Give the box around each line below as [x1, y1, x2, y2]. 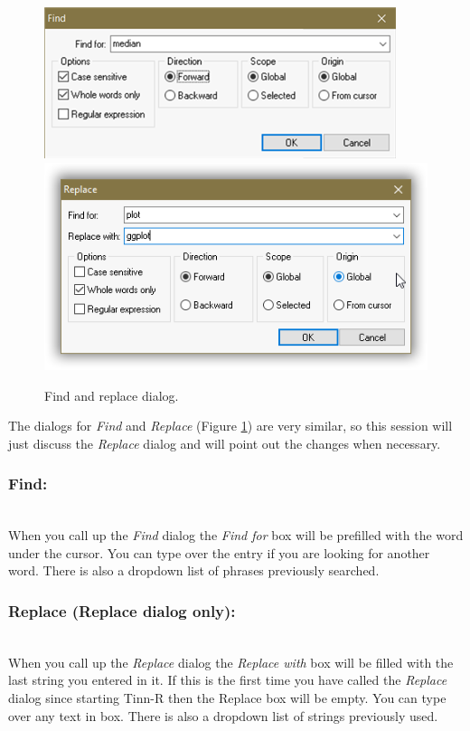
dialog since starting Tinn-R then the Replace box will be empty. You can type [8, 688, 446, 707]
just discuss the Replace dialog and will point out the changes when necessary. [8, 433, 441, 452]
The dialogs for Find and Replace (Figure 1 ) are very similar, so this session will [8, 416, 453, 435]
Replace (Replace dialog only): [8, 599, 236, 622]
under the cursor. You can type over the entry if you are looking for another [8, 543, 430, 562]
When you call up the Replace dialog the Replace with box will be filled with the [8, 652, 454, 671]
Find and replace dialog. [44, 385, 179, 404]
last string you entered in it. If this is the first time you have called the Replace [8, 670, 447, 689]
